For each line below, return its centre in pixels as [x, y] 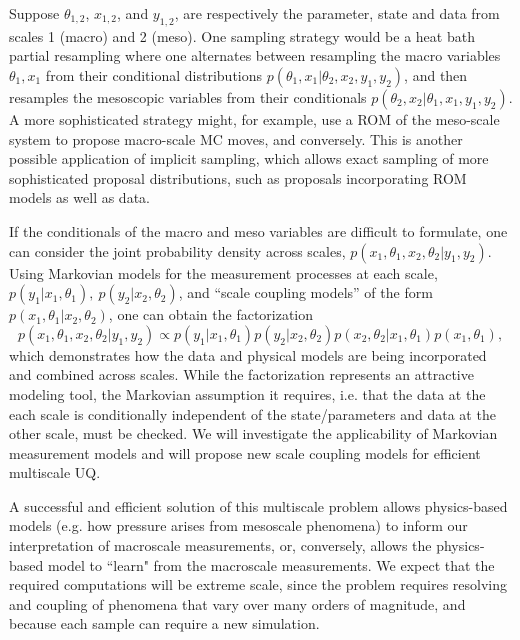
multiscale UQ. [55, 472]
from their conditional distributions [154, 74]
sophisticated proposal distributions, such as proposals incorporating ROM [238, 177]
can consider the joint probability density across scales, [177, 250]
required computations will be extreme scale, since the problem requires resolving [258, 584]
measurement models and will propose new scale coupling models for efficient [245, 452]
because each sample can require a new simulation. [164, 623]
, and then [436, 74]
